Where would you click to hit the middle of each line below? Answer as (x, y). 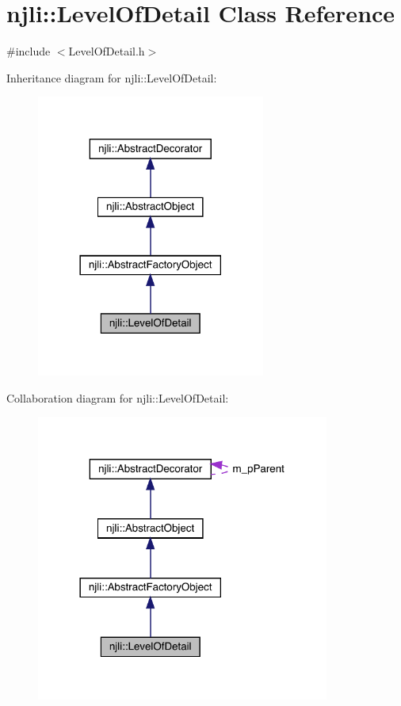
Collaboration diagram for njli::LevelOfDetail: (118, 397)
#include (29, 51)
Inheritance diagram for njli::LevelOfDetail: (112, 77)
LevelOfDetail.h (107, 51)
